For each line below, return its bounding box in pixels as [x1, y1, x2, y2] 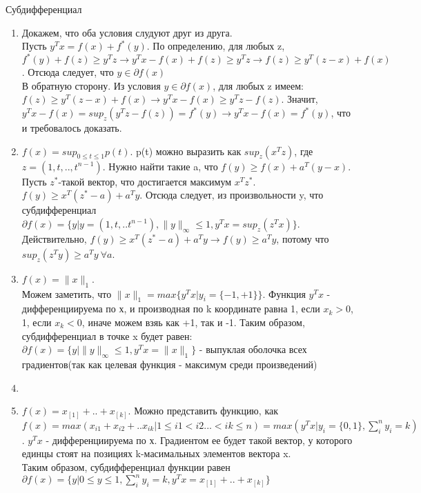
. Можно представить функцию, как [128, 403, 278, 418]
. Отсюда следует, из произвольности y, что [139, 188, 324, 202]
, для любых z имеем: [213, 78, 304, 92]
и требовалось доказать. [21, 121, 122, 135]
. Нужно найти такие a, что [102, 159, 218, 173]
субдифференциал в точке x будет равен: [21, 328, 193, 343]
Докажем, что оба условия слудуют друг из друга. [21, 25, 233, 39]
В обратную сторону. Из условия [21, 78, 161, 92]
